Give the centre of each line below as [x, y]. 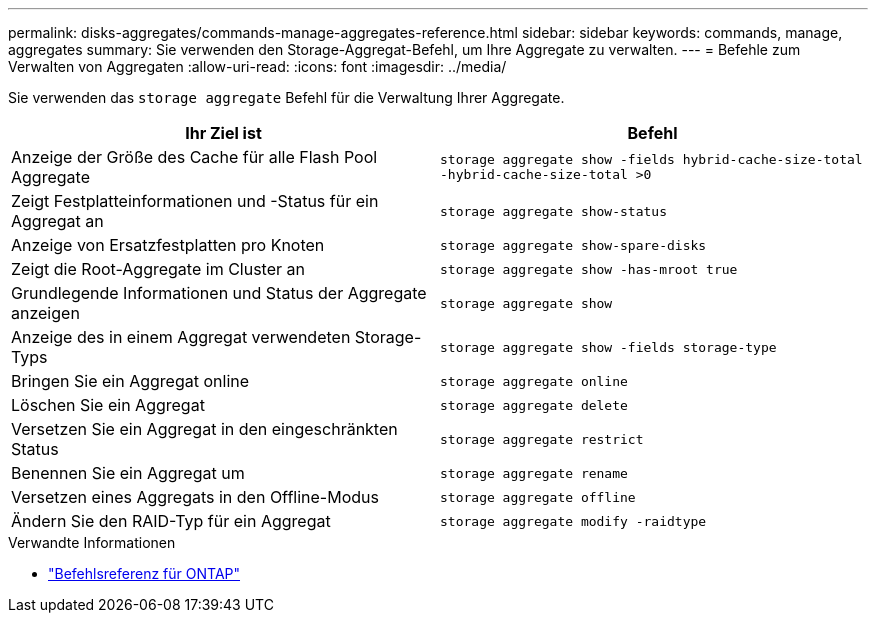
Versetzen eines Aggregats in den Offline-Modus [195, 497]
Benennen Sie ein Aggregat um [128, 473]
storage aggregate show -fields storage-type [608, 347]
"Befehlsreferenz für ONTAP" [144, 573]
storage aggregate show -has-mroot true [589, 269]
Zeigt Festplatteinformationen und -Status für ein [195, 201]
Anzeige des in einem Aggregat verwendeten [181, 337]
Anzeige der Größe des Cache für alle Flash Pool [194, 157]
